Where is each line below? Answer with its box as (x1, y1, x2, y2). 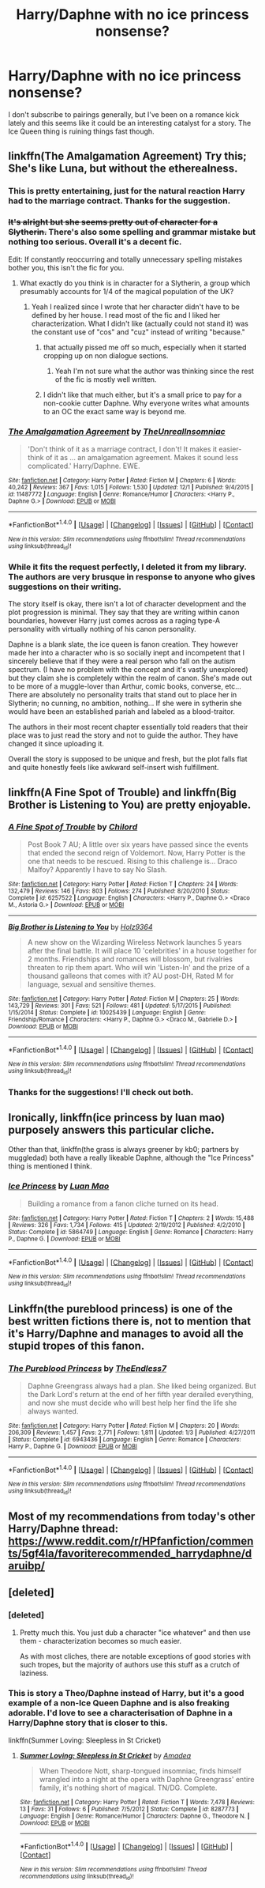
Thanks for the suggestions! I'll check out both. (8, 1086, 194, 1097)
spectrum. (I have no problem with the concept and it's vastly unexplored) (8, 665, 248, 674)
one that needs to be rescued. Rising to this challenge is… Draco (27, 856, 238, 866)
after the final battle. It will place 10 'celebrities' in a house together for (27, 946, 257, 955)
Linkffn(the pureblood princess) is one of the (8, 1302, 233, 1316)
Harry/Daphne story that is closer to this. (8, 1717, 168, 1728)
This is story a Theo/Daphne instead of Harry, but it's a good (8, 1688, 244, 1699)
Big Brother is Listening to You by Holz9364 (8, 922, 153, 931)
